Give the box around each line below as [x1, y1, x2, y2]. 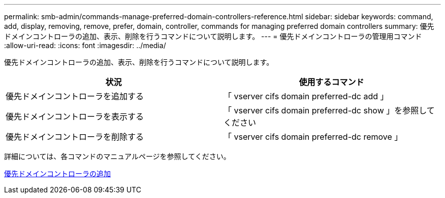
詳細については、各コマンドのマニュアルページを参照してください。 [4, 152, 231, 161]
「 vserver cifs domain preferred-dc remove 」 [224, 132, 403, 142]
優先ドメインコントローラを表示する [6, 111, 144, 122]
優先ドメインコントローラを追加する [6, 91, 144, 101]
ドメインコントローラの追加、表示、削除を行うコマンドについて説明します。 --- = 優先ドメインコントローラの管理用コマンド [4, 32, 422, 41]
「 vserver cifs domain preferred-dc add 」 [224, 91, 389, 101]
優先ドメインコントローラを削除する [6, 132, 144, 142]
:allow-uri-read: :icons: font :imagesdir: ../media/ [4, 41, 166, 50]
